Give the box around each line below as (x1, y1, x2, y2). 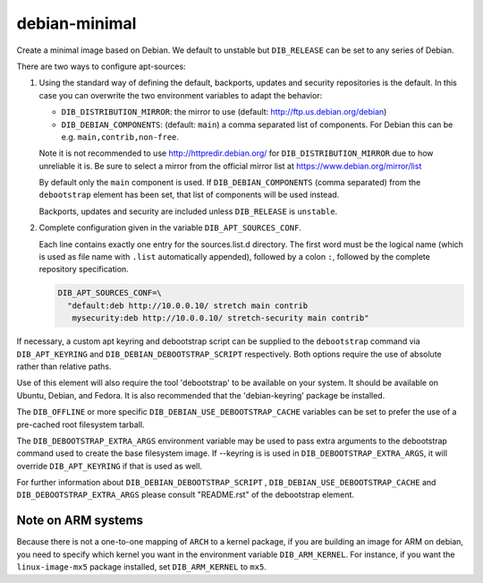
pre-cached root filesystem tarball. (16, 419, 145, 430)
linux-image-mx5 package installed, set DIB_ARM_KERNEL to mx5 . (16, 562, 267, 572)
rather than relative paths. (16, 361, 112, 372)
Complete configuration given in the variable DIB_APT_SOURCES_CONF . (38, 222, 301, 233)
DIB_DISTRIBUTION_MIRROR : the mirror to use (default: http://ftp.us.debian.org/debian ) (61, 107, 387, 117)
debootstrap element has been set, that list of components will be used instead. (38, 189, 340, 201)
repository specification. (38, 264, 129, 275)
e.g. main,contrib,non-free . (61, 131, 179, 142)
